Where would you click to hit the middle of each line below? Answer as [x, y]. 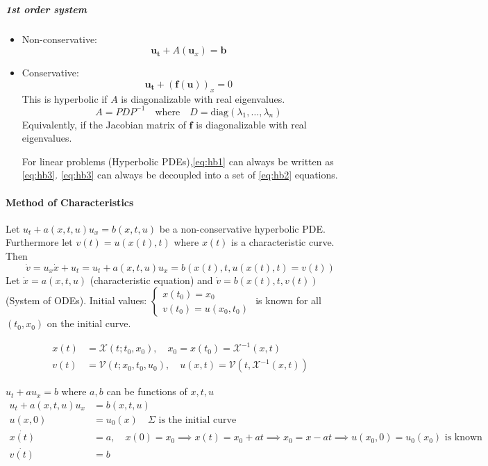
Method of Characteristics [70, 202]
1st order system [46, 9]
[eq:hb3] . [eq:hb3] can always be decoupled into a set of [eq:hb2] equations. [180, 175]
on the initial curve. [89, 323]
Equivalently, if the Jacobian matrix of [104, 124]
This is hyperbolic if [65, 98]
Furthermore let [39, 242]
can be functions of [147, 391]
